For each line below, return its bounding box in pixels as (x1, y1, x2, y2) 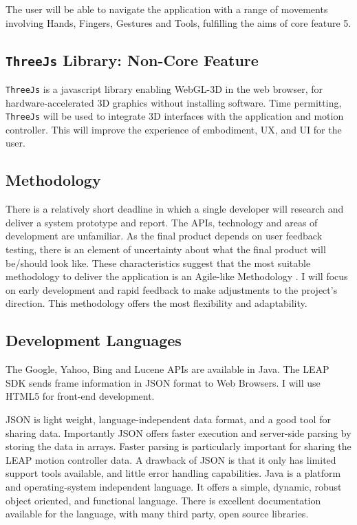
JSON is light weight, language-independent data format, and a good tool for (6, 412, 331, 426)
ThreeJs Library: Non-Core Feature (6, 49, 259, 70)
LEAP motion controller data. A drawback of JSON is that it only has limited (6, 452, 336, 467)
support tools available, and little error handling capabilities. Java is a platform (6, 466, 341, 480)
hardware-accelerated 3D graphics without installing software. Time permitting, (6, 95, 342, 109)
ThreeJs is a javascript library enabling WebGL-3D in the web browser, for (6, 81, 323, 96)
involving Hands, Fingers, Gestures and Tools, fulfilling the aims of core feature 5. (6, 15, 351, 30)
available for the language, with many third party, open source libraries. (6, 506, 309, 521)
